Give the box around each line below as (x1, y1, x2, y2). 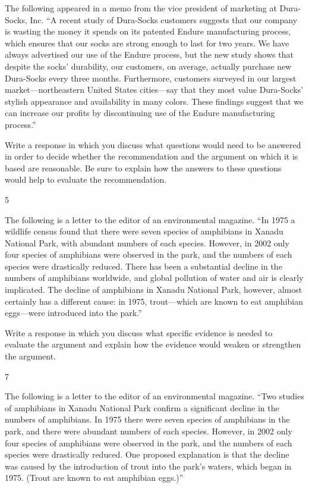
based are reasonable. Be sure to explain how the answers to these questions (5, 161, 282, 174)
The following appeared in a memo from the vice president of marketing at (5, 2, 277, 14)
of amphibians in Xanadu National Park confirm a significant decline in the (5, 401, 279, 414)
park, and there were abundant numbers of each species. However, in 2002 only (5, 425, 292, 437)
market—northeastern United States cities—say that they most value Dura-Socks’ (5, 83, 304, 96)
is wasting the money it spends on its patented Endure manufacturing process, (5, 25, 291, 37)
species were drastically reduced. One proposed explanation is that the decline (5, 448, 289, 461)
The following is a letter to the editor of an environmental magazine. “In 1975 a (5, 213, 295, 226)
